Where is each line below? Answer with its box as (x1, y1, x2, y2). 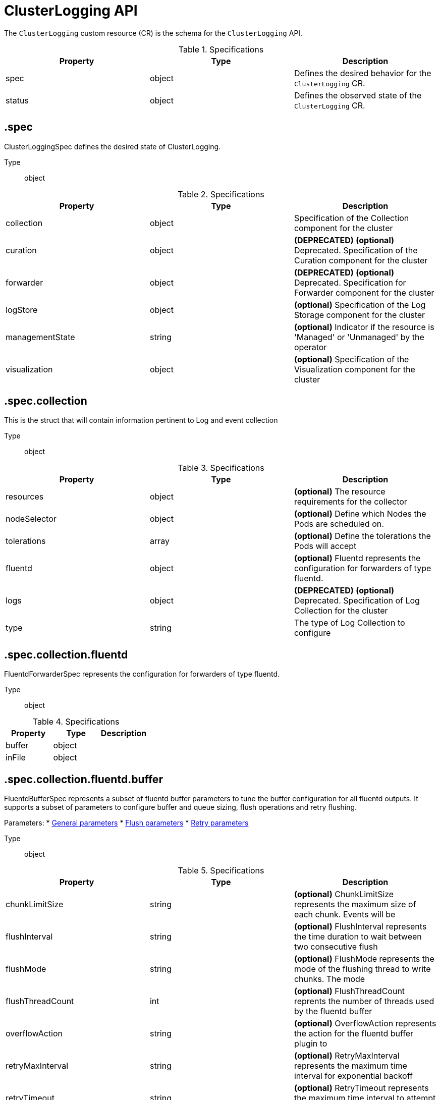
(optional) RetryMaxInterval (294, 1051, 400, 1061)
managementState (6, 332, 75, 342)
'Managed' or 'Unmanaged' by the (294, 332, 424, 342)
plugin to (294, 1038, 327, 1049)
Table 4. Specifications (32, 717, 120, 727)
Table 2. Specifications (178, 189, 264, 199)
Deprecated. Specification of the (294, 245, 418, 255)
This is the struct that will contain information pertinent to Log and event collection (4, 416, 278, 425)
